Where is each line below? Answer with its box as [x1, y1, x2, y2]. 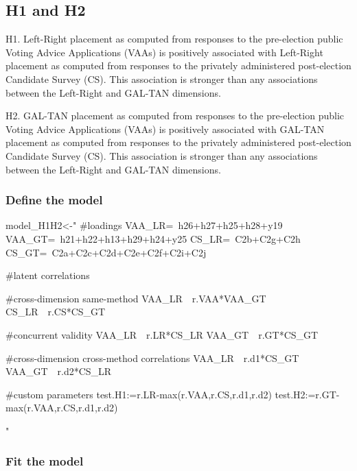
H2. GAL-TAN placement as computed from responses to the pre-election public [5, 108, 345, 123]
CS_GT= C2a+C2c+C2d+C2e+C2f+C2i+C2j [5, 245, 207, 259]
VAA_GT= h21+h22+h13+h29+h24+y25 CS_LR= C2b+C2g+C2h [5, 231, 301, 245]
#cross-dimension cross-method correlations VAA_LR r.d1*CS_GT [5, 350, 299, 365]
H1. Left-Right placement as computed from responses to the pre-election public [5, 32, 343, 46]
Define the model [5, 191, 103, 208]
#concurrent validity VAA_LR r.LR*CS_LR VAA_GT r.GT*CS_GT [5, 327, 319, 341]
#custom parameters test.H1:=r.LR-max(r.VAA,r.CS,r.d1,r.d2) [5, 387, 272, 401]
